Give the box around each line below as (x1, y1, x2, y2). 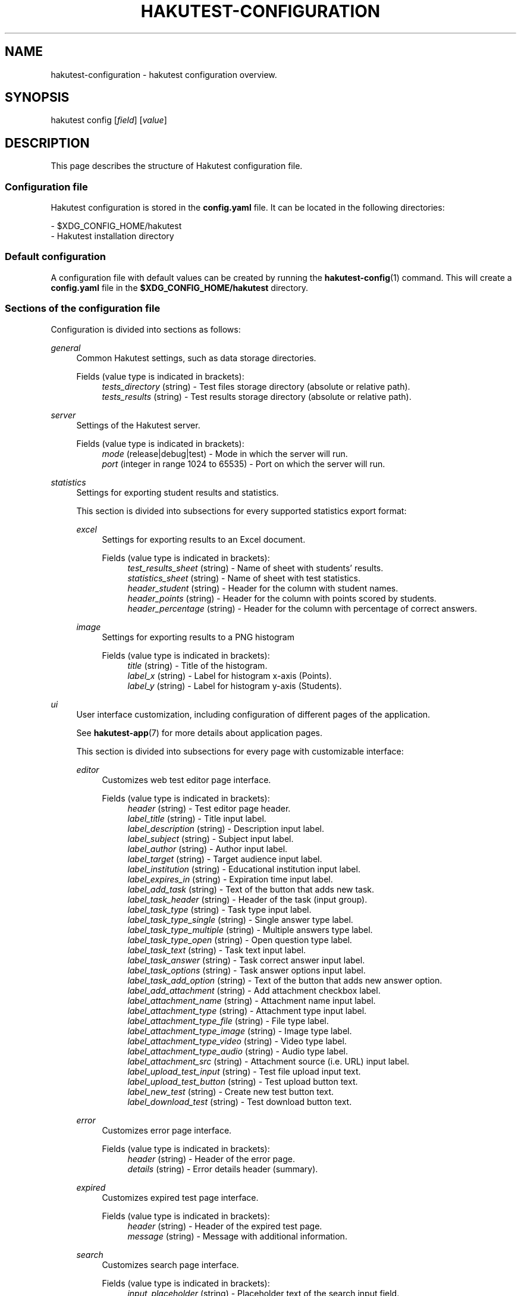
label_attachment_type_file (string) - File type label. (127, 1015, 329, 1026)
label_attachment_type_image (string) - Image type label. (127, 1025, 352, 1036)
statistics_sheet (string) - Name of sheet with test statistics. (127, 572, 361, 583)
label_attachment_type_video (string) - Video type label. (127, 1035, 347, 1046)
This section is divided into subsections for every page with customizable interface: (76, 746, 404, 756)
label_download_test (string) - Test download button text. (127, 1096, 352, 1107)
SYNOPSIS (5, 90, 70, 105)
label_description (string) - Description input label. (127, 823, 325, 834)
